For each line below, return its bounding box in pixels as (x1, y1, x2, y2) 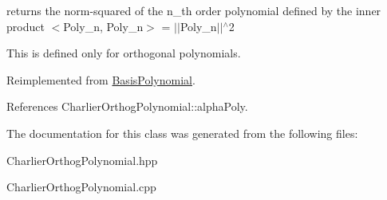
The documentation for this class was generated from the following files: (6, 124, 358, 141)
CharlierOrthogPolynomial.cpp (6, 178, 156, 195)
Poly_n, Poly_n (63, 18, 144, 34)
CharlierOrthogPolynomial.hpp (6, 151, 158, 168)
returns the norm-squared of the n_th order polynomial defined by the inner (6, 2, 381, 18)
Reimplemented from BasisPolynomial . (6, 71, 195, 88)
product (6, 18, 45, 34)
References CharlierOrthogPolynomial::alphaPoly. (6, 98, 248, 115)
